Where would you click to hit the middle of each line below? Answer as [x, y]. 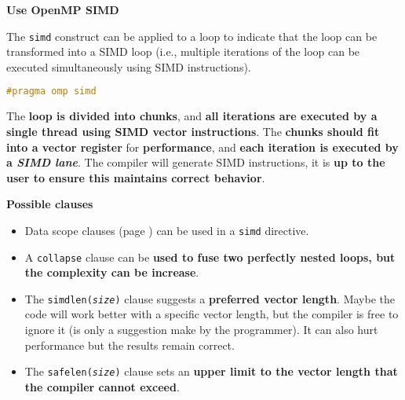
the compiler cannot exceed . [102, 386]
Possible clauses [50, 204]
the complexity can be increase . [112, 272]
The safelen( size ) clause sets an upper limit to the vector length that [211, 371]
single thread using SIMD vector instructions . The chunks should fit [193, 131]
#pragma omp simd [51, 92]
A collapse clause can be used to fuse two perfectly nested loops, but [210, 257]
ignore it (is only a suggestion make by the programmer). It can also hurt [201, 330]
